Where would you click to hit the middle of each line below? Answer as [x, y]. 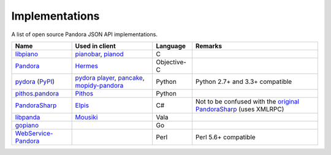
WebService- [34, 133]
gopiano [27, 125]
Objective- [171, 62]
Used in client [95, 46]
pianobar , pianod [99, 54]
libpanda [28, 117]
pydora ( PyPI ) [35, 81]
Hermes [86, 66]
